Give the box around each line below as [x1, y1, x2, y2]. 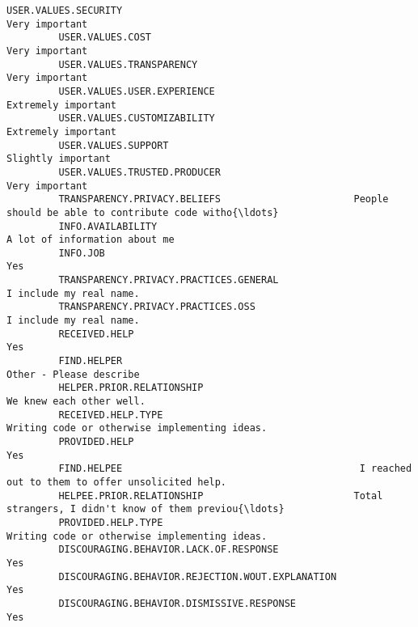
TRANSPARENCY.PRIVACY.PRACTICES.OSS [58, 301, 255, 313]
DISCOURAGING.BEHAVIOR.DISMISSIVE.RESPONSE [58, 597, 296, 609]
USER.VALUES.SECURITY [6, 5, 123, 16]
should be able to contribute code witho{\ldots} [6, 206, 279, 218]
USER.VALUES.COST [58, 32, 151, 44]
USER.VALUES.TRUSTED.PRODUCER [58, 166, 221, 178]
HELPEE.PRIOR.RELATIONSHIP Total [58, 489, 383, 502]
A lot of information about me [6, 234, 175, 246]
